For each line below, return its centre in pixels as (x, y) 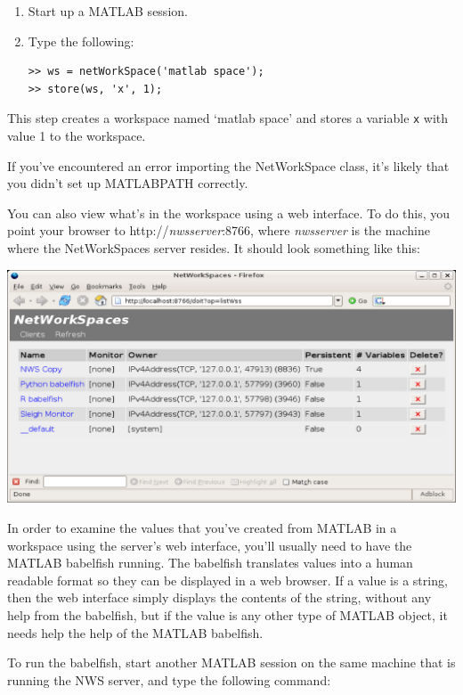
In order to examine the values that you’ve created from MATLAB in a (202, 528)
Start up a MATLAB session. (108, 11)
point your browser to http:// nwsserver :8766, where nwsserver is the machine (219, 230)
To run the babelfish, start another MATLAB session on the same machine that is (231, 662)
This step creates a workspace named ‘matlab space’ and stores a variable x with (228, 118)
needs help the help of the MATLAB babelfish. (135, 632)
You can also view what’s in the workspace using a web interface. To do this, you (229, 213)
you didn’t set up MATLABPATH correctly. (128, 183)
